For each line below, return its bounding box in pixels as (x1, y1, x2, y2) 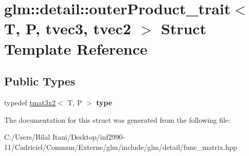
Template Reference (4, 38, 148, 59)
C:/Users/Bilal (4, 131, 50, 142)
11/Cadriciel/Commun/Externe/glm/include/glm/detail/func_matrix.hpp (4, 141, 237, 152)
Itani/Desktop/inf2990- (52, 131, 125, 142)
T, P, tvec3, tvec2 (4, 18, 131, 39)
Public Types (4, 73, 76, 89)
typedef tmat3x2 (4, 97, 56, 107)
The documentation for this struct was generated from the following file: (4, 114, 231, 125)
